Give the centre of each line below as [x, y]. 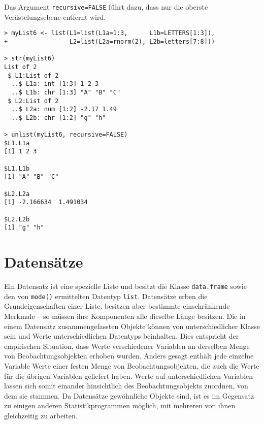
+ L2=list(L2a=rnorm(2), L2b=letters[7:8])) [110, 41]
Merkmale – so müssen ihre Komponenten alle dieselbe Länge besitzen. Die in [125, 316]
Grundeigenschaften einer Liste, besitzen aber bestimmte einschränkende [117, 306]
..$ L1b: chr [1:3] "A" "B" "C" [66, 92]
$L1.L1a [17, 143]
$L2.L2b [17, 219]
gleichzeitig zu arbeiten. [41, 415]
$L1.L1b [17, 168]
